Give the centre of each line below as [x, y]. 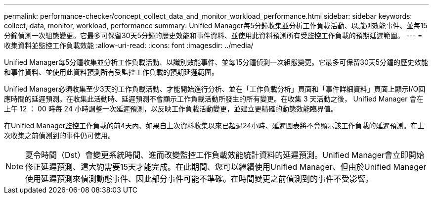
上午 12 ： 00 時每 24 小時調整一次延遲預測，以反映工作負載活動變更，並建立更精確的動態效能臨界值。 [171, 109]
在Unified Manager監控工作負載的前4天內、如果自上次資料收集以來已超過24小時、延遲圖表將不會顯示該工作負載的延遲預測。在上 [214, 125]
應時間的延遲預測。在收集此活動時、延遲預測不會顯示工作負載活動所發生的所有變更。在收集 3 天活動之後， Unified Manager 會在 [214, 99]
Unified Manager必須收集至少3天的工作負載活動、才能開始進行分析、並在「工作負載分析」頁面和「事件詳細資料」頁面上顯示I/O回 [215, 89]
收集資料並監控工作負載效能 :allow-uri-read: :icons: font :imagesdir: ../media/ [129, 45]
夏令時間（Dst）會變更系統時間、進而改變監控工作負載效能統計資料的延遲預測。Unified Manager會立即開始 [225, 155]
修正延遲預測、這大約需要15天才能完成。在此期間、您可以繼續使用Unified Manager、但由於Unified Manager [226, 167]
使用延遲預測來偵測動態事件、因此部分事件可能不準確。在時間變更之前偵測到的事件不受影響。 [199, 179]
